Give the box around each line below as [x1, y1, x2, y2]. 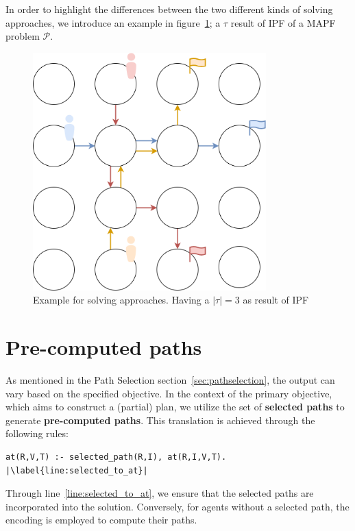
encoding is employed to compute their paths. [5, 513, 197, 527]
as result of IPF [243, 293, 309, 307]
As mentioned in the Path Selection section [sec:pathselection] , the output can [5, 373, 335, 387]
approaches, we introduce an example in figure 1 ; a [5, 15, 221, 29]
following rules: [5, 426, 69, 441]
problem [5, 29, 40, 43]
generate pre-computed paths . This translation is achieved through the [5, 412, 315, 427]
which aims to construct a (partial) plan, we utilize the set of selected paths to [5, 399, 345, 414]
